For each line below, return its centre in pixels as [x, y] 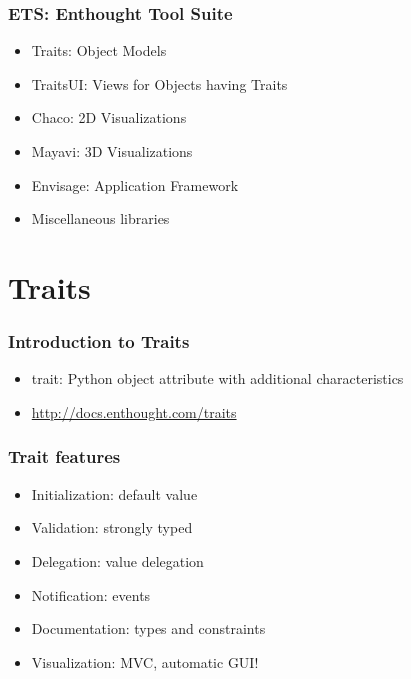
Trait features [64, 456]
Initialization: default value [114, 493]
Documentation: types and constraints [148, 628]
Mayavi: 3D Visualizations [112, 151]
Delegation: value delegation [117, 560]
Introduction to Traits [99, 341]
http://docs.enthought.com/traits [134, 411]
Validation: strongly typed [112, 527]
